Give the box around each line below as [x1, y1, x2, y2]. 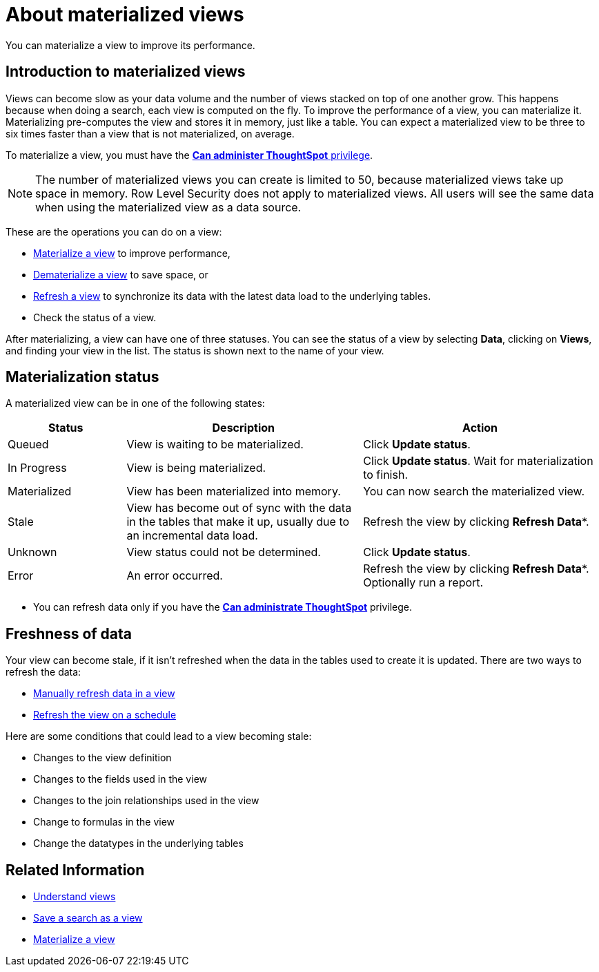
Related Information [6, 861, 145, 879]
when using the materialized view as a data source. [35, 200, 302, 214]
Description [212, 421, 275, 435]
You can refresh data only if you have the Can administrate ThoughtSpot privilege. [33, 601, 413, 613]
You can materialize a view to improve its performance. [6, 39, 255, 51]
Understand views [33, 890, 116, 903]
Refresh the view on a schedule [33, 709, 177, 721]
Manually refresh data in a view [33, 687, 175, 700]
